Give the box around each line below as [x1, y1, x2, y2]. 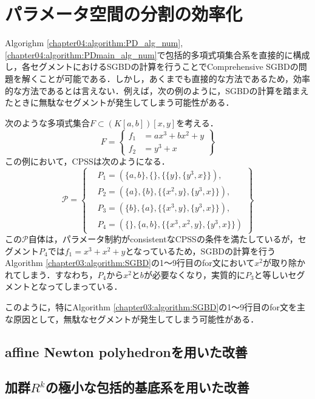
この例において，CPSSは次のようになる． [5, 154, 170, 167]
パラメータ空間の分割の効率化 [5, 1, 243, 26]
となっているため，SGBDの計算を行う [125, 244, 276, 257]
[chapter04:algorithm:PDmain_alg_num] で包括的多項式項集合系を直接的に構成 [5, 48, 310, 61]
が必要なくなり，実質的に [143, 268, 245, 281]
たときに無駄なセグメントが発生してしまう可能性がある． [5, 96, 234, 109]
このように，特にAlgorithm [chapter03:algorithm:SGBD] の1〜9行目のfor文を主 [5, 301, 306, 313]
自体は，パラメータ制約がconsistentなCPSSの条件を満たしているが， [28, 233, 298, 245]
